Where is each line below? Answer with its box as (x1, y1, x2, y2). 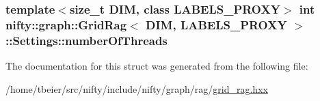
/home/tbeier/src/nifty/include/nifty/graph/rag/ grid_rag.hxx (5, 81, 268, 96)
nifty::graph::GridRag (5, 16, 127, 33)
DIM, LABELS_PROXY (145, 16, 287, 33)
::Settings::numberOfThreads (5, 31, 168, 48)
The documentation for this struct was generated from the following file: (5, 59, 308, 73)
